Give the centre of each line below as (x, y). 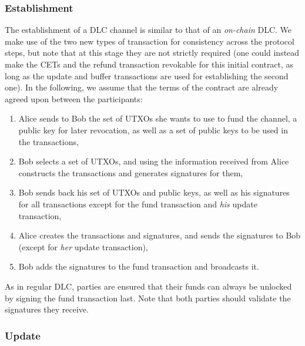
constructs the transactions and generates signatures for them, (131, 172)
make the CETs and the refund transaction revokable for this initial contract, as (149, 64)
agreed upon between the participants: (74, 98)
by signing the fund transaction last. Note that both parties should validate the (148, 298)
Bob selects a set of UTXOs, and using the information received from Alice (154, 161)
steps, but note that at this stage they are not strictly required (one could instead (152, 53)
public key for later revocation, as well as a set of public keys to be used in (153, 130)
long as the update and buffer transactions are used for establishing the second (147, 75)
